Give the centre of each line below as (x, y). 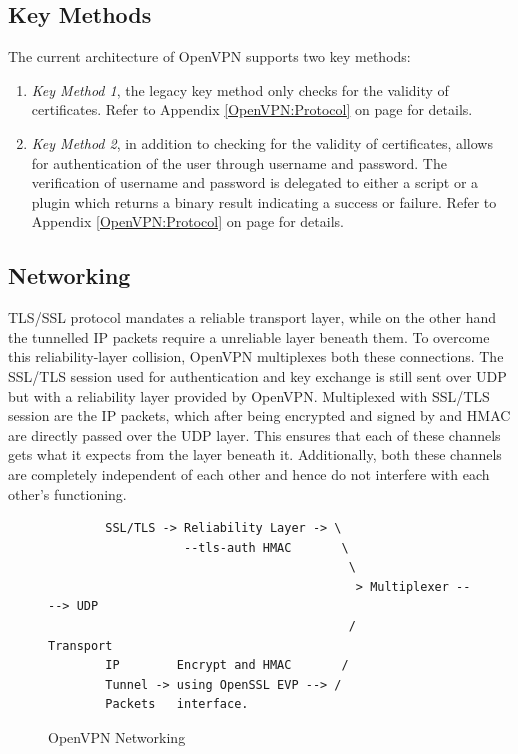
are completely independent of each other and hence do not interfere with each (249, 473)
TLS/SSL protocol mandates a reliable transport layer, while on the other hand (252, 317)
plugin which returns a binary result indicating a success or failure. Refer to (264, 201)
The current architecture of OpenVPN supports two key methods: (209, 56)
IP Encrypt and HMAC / (227, 665)
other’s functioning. (67, 493)
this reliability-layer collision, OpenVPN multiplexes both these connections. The (256, 356)
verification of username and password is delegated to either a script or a (255, 182)
